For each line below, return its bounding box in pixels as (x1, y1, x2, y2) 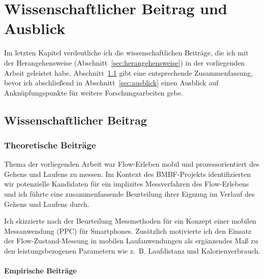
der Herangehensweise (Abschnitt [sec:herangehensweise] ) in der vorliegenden (4, 57, 245, 68)
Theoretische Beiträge (4, 138, 96, 151)
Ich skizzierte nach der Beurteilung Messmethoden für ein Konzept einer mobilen (4, 215, 256, 226)
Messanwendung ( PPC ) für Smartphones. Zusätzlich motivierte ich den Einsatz (4, 225, 252, 236)
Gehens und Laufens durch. (4, 198, 90, 209)
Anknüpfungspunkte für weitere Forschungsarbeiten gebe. (4, 87, 183, 98)
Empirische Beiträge (4, 265, 77, 276)
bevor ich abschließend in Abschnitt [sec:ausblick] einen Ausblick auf (4, 77, 219, 88)
